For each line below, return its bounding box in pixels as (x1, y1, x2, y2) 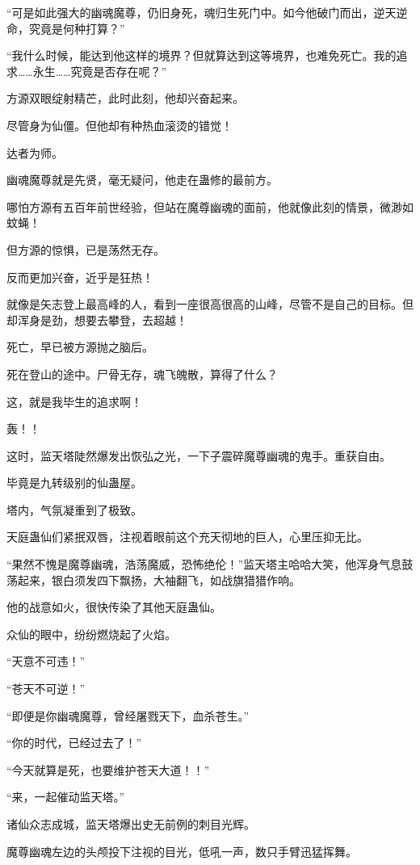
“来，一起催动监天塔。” (6, 788, 125, 805)
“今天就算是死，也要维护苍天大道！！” (6, 761, 210, 778)
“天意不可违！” (6, 653, 86, 670)
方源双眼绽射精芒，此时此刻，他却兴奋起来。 (6, 90, 244, 107)
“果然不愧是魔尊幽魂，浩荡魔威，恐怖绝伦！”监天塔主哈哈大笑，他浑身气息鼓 (6, 556, 414, 573)
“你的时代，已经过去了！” (6, 734, 142, 751)
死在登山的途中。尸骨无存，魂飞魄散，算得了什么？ (6, 365, 278, 382)
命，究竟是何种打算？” (6, 19, 125, 36)
